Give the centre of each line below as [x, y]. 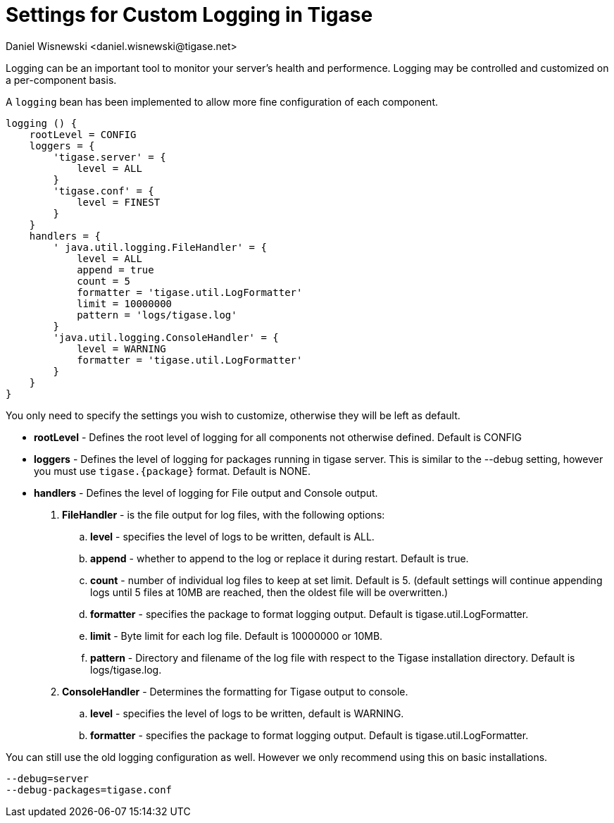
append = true [115, 270]
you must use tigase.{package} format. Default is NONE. [172, 471]
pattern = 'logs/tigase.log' [157, 315]
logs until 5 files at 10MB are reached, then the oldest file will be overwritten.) [269, 592]
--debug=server [48, 778]
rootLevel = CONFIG [83, 134]
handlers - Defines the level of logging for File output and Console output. [206, 493]
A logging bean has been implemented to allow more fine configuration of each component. [222, 101]
